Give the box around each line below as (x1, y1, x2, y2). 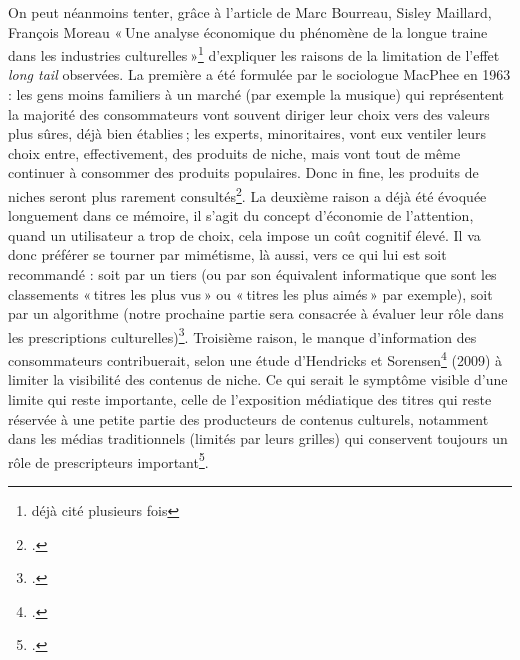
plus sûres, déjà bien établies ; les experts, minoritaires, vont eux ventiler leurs (8, 123, 487, 144)
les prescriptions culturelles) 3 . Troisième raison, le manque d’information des (8, 323, 477, 347)
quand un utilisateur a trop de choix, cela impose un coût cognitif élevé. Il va (8, 224, 481, 245)
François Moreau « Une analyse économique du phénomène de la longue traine (8, 21, 488, 42)
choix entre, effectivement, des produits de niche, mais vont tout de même (8, 142, 461, 163)
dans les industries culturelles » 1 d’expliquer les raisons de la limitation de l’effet (8, 42, 500, 65)
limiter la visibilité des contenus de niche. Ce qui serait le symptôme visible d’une (8, 369, 508, 390)
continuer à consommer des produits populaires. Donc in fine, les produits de (8, 162, 479, 183)
